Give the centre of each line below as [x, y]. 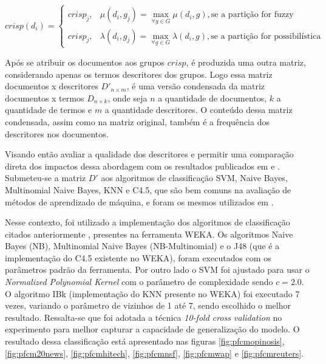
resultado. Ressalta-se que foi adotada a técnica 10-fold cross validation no [144, 317]
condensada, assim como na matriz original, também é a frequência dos [137, 121]
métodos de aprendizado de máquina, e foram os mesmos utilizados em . [139, 201]
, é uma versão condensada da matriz [196, 86]
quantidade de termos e [49, 110]
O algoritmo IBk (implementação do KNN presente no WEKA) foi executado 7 [152, 293]
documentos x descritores [52, 86]
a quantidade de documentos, [212, 98]
